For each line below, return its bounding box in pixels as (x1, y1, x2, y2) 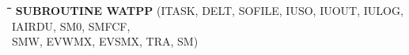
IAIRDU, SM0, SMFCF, (12, 17, 131, 34)
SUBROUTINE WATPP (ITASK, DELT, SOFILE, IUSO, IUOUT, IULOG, (15, 2, 403, 18)
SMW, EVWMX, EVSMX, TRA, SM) (12, 33, 199, 49)
